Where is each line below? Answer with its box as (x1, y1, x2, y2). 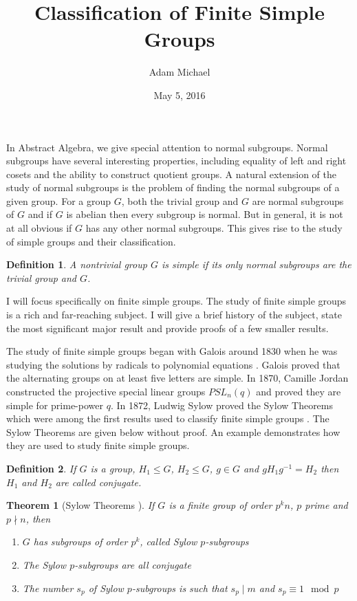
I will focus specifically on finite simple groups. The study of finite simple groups (6, 294, 347, 308)
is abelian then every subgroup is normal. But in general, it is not (66, 207, 343, 221)
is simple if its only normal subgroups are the (161, 257, 351, 272)
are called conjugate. (55, 474, 142, 489)
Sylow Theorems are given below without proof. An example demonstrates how (6, 424, 340, 439)
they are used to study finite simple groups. (6, 438, 190, 452)
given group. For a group (6, 193, 111, 208)
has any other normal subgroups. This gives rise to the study (85, 221, 343, 235)
